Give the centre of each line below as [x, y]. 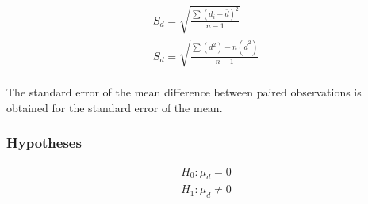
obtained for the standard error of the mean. [115, 107]
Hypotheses [44, 143]
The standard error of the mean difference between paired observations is [184, 92]
